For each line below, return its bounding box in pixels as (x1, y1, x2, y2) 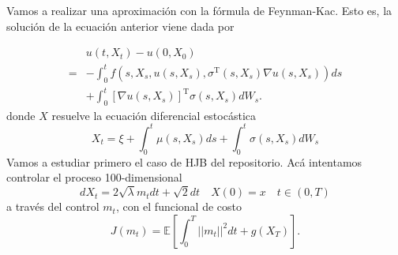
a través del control (6, 198, 99, 215)
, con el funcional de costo (115, 198, 242, 215)
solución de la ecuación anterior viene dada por (6, 17, 235, 34)
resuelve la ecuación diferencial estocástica (51, 107, 256, 123)
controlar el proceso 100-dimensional (6, 169, 182, 186)
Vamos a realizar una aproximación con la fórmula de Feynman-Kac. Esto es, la (6, 2, 392, 18)
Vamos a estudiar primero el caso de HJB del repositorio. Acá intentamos (6, 153, 362, 170)
